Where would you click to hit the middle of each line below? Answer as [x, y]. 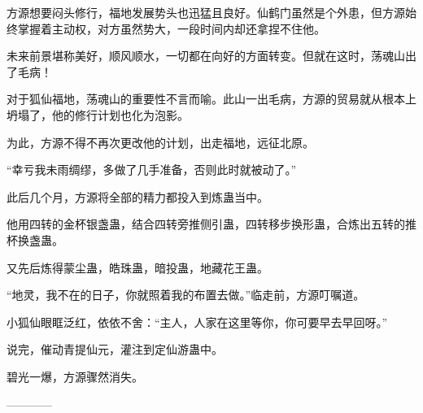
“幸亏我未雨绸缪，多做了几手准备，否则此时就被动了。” [152, 170]
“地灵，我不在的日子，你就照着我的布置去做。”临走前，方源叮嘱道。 [186, 295]
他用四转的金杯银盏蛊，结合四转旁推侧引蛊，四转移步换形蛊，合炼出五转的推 [211, 224]
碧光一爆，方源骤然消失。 [75, 376]
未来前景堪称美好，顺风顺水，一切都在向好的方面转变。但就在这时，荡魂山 [206, 56]
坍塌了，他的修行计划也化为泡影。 [98, 114]
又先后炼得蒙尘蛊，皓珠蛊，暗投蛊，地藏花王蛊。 [137, 267]
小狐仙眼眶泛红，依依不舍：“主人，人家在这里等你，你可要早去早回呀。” [197, 322]
